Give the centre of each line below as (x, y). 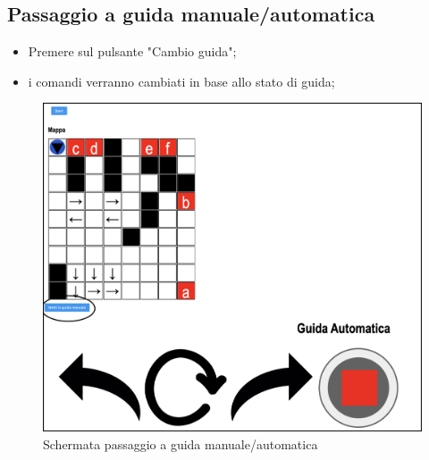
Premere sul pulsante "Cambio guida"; (132, 51)
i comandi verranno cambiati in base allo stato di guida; (181, 81)
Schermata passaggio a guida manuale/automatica (181, 444)
